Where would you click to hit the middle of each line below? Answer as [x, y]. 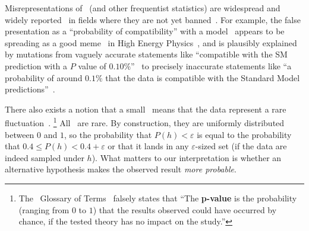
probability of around [44, 77]
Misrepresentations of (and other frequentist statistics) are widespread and [143, 8]
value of [92, 65]
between [20, 134]
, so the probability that [108, 134]
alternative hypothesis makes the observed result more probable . [121, 169]
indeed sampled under [45, 157]
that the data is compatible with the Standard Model [203, 77]
